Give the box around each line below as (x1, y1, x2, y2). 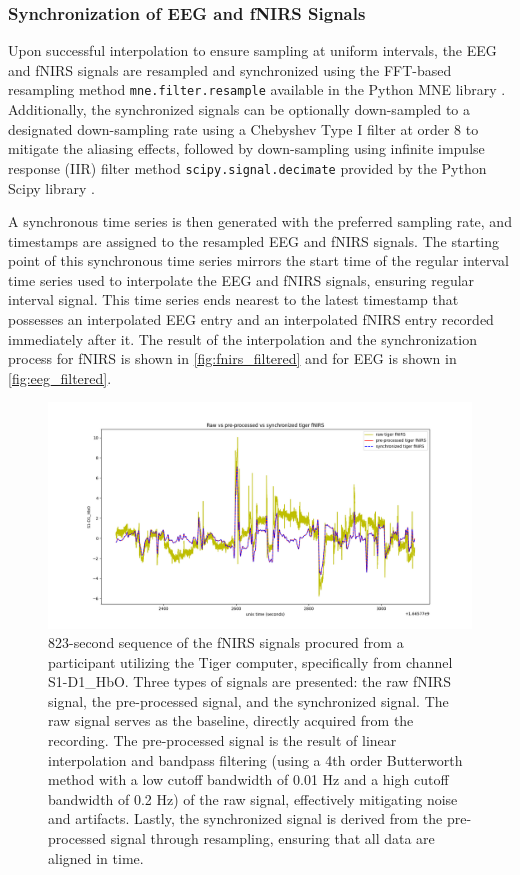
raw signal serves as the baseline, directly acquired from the (48, 710, 414, 731)
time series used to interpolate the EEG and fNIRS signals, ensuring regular (8, 269, 475, 290)
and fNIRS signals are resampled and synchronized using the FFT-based (8, 59, 452, 80)
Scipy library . (8, 177, 95, 198)
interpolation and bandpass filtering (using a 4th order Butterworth (48, 749, 463, 770)
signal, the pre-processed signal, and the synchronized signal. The (48, 690, 449, 711)
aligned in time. (48, 847, 144, 868)
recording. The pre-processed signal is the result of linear (48, 730, 397, 751)
